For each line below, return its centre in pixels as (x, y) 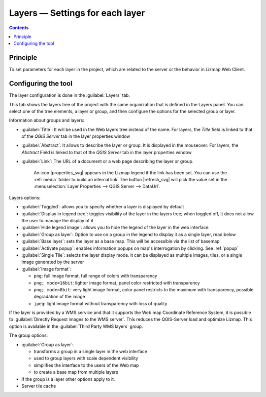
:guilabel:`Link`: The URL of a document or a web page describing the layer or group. (108, 161)
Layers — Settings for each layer (77, 13)
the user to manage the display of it (57, 220)
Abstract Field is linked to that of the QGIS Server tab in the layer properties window (107, 152)
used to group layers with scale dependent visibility (86, 358)
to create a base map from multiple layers (76, 372)
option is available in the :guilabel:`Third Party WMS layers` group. (76, 326)
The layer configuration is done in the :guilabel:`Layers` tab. (69, 95)
